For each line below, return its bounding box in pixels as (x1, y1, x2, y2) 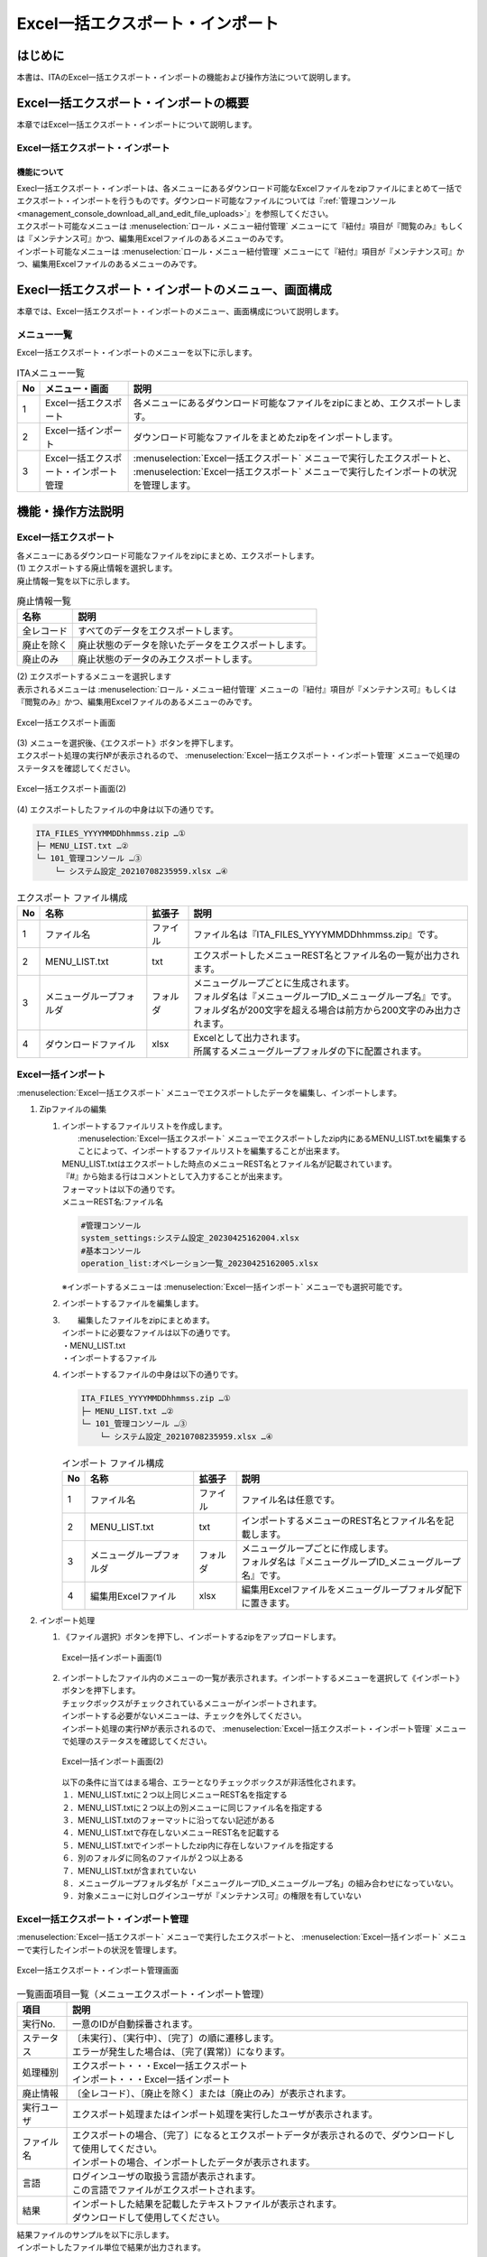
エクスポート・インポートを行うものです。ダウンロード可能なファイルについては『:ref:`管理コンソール (16, 195, 397, 207)
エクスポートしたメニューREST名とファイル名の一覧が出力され (193, 949, 460, 961)
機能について (16, 166, 65, 177)
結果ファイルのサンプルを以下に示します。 (16, 2230, 175, 2241)
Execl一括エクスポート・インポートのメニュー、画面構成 (16, 283, 333, 298)
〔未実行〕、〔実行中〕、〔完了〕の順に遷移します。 (72, 2032, 280, 2045)
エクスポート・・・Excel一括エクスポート (72, 2059, 248, 2072)
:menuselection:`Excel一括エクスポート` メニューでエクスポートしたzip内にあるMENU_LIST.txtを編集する (78, 1133, 467, 1144)
